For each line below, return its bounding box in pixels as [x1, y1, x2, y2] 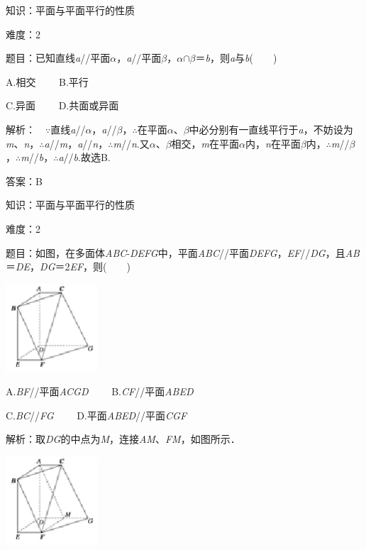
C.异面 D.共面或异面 [6, 98, 119, 113]
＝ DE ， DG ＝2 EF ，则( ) [6, 259, 131, 274]
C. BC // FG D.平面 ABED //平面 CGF [6, 407, 187, 422]
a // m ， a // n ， [44, 136, 109, 150]
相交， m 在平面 [171, 136, 240, 150]
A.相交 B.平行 [6, 74, 89, 89]
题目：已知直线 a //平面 [6, 50, 111, 65]
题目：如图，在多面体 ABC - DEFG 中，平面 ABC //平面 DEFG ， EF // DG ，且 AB [6, 245, 360, 260]
